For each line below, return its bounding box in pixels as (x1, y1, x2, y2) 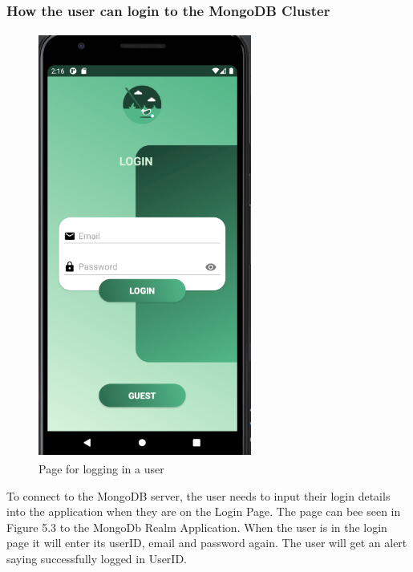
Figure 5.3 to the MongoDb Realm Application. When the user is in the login (6, 518, 387, 535)
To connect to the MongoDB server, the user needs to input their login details (6, 487, 391, 504)
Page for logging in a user (38, 460, 164, 477)
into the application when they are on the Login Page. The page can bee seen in (6, 503, 401, 520)
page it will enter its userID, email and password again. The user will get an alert (6, 534, 407, 551)
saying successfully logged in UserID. (6, 550, 187, 566)
